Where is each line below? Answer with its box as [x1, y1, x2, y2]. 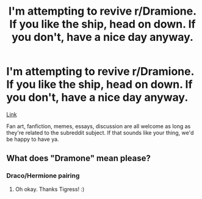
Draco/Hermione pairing [6, 172, 80, 180]
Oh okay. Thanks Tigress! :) [15, 185, 85, 193]
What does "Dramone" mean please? [6, 153, 151, 164]
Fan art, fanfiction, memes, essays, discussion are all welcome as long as [6, 122, 191, 129]
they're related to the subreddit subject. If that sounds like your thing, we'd [6, 129, 194, 136]
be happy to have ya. [6, 136, 59, 143]
